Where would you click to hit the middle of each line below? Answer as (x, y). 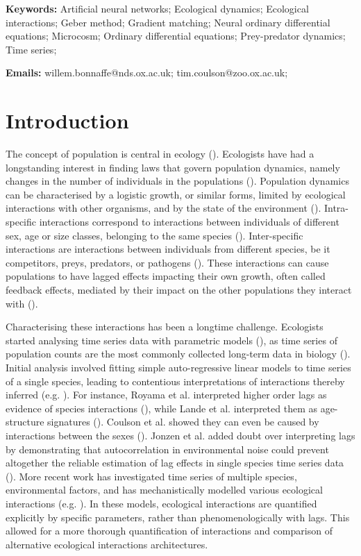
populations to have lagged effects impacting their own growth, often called (166, 276)
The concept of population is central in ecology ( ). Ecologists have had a (160, 154)
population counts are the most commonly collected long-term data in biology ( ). (178, 354)
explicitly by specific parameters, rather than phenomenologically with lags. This (178, 517)
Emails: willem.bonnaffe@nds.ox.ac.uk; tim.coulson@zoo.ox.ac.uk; (147, 73)
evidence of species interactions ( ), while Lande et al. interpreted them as (161, 408)
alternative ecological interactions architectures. (107, 544)
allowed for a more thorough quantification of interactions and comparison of (169, 531)
